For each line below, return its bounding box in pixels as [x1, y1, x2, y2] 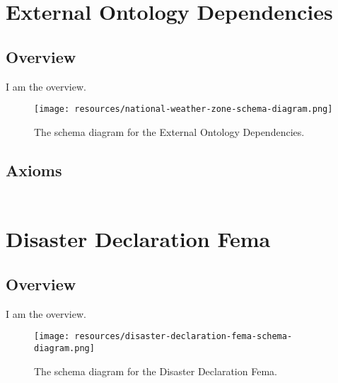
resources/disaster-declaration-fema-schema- [74, 331, 293, 342]
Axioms [6, 159, 62, 181]
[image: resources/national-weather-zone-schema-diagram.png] [34, 104, 333, 115]
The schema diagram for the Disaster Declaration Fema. [34, 363, 277, 378]
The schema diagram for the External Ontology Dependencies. [34, 124, 305, 139]
